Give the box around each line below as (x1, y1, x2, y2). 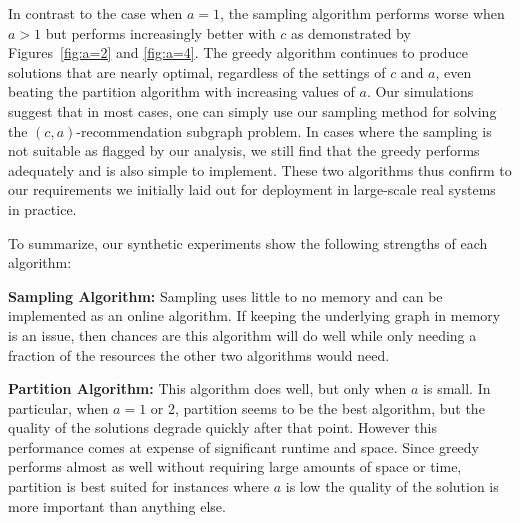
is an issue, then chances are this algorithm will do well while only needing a (8, 324, 477, 345)
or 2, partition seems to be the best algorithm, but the (150, 397, 485, 418)
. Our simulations (366, 81, 474, 102)
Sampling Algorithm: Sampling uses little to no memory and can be (8, 285, 443, 306)
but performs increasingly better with (45, 22, 276, 43)
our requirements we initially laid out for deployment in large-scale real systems (8, 179, 496, 200)
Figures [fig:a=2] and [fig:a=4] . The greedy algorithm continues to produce (8, 42, 468, 63)
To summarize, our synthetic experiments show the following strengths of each (8, 232, 488, 253)
